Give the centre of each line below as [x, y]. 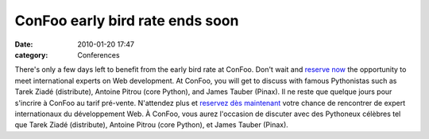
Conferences [99, 54]
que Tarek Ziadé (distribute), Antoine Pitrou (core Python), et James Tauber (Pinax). [152, 125]
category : [31, 54]
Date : [24, 44]
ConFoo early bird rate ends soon [127, 21]
